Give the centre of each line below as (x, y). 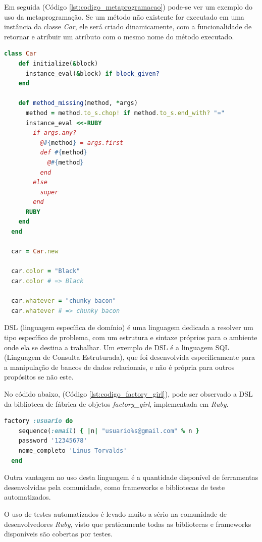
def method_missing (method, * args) (78, 103)
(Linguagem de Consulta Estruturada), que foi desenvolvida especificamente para (130, 357)
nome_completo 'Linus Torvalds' (73, 450)
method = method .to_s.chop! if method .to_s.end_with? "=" (125, 113)
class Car (20, 54)
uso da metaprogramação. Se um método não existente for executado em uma (124, 16)
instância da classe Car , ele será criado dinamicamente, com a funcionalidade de (128, 26)
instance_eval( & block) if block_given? (92, 73)
